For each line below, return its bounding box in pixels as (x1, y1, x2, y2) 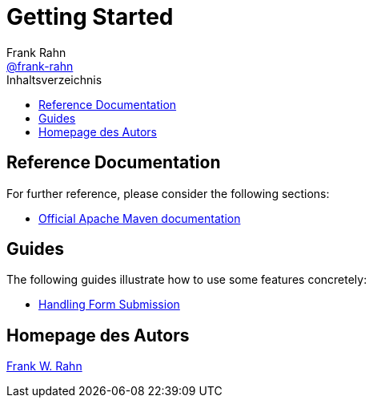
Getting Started (6, 3, 174, 30)
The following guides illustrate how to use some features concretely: (6, 273, 367, 287)
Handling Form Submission (38, 297, 180, 312)
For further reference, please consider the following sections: (6, 186, 330, 200)
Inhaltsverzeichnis (6, 72, 102, 87)
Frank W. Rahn (6, 359, 82, 374)
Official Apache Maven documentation (38, 211, 241, 225)
